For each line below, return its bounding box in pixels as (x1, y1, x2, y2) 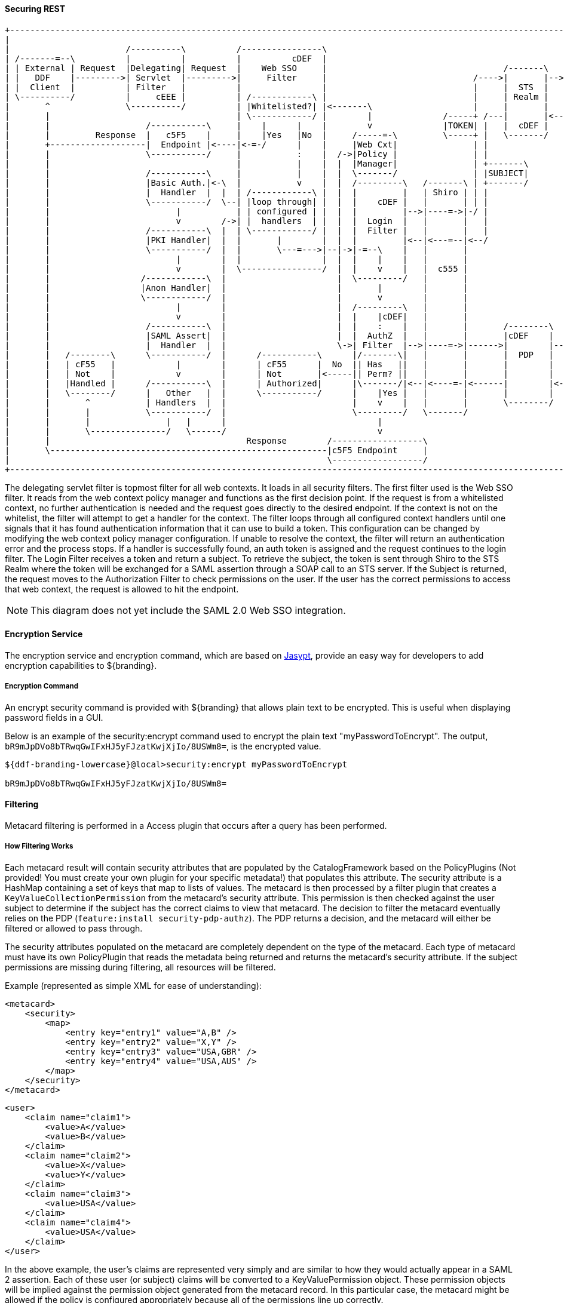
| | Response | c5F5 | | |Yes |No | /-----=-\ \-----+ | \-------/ (5, 130, 549, 140)
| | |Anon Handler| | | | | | (5, 282, 468, 293)
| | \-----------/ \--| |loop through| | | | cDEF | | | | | (5, 196, 489, 207)
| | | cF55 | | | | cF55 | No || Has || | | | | (5, 359, 554, 369)
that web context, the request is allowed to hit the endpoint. (5, 583, 239, 594)
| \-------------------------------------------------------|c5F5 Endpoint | (5, 445, 428, 455)
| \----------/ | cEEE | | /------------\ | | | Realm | (5, 91, 549, 102)
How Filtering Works (5, 842, 73, 851)
